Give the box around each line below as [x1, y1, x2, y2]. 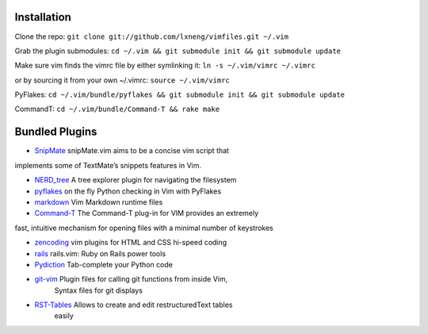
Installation [14, 10, 71, 24]
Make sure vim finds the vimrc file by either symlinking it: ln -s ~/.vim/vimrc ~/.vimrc [14, 60, 316, 71]
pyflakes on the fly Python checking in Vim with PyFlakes [34, 186, 222, 196]
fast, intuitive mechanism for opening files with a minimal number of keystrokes [14, 223, 273, 232]
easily [54, 311, 75, 321]
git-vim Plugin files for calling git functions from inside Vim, [34, 274, 228, 284]
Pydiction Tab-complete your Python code [34, 259, 174, 269]
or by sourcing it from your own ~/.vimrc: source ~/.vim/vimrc [14, 75, 230, 85]
